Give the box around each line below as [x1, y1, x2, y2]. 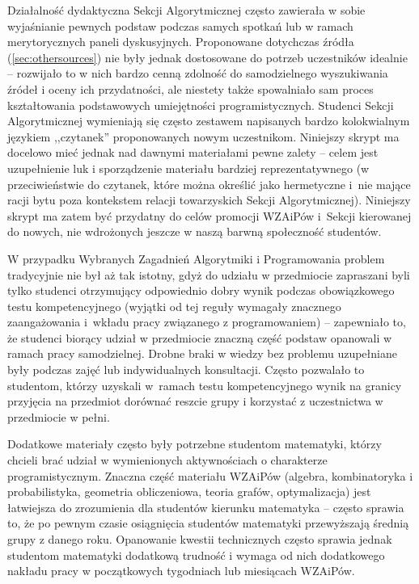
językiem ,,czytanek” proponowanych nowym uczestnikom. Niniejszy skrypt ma [7, 128, 400, 145]
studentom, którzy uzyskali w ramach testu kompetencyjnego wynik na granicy [7, 376, 402, 393]
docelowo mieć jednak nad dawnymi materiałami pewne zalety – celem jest [7, 144, 379, 161]
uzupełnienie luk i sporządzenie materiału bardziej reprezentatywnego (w [7, 159, 370, 176]
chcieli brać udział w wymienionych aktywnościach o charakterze [7, 452, 328, 468]
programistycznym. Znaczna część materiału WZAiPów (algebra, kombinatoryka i [7, 467, 413, 484]
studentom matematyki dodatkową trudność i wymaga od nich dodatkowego [7, 546, 385, 563]
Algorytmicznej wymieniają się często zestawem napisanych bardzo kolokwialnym [7, 112, 410, 129]
